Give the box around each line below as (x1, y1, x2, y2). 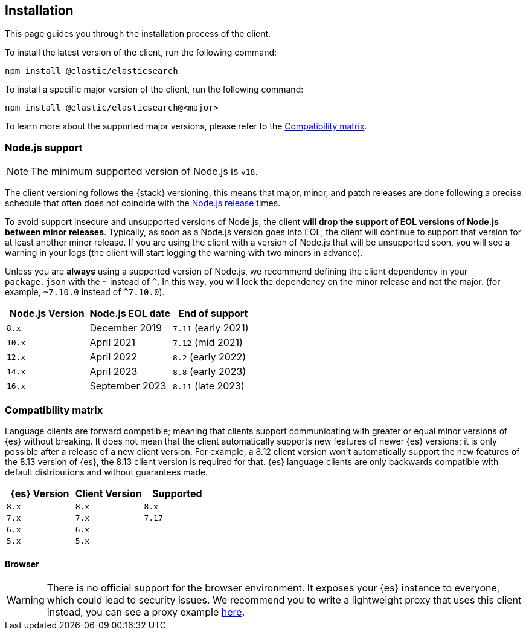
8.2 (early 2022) (173, 351, 246, 363)
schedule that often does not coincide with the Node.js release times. (5, 198, 281, 209)
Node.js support (5, 141, 83, 154)
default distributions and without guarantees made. (5, 466, 208, 477)
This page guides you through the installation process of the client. (5, 28, 271, 39)
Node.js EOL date (89, 307, 171, 320)
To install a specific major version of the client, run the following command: (5, 84, 304, 95)
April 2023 (89, 365, 138, 378)
